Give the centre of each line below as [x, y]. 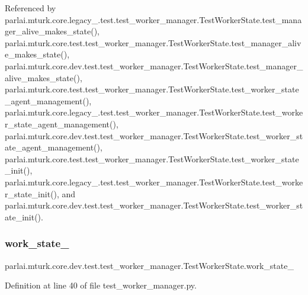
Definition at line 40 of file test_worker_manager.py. [101, 285]
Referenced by [31, 8]
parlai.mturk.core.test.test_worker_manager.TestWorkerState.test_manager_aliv [153, 42]
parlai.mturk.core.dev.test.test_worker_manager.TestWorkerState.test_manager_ [154, 65]
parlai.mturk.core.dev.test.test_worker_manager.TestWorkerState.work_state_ [149, 265]
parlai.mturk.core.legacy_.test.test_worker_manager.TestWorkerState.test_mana [153, 19]
